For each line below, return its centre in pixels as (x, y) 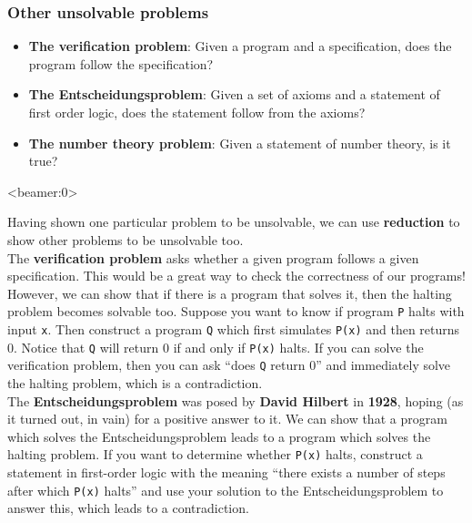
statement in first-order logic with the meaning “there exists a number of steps (226, 472)
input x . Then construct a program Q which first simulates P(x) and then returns (234, 329)
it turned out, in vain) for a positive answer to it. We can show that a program (227, 419)
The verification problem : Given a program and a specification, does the (240, 46)
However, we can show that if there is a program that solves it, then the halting (230, 293)
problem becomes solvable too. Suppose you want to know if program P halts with (236, 311)
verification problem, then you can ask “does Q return (156, 365)
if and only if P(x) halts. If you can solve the (298, 347)
